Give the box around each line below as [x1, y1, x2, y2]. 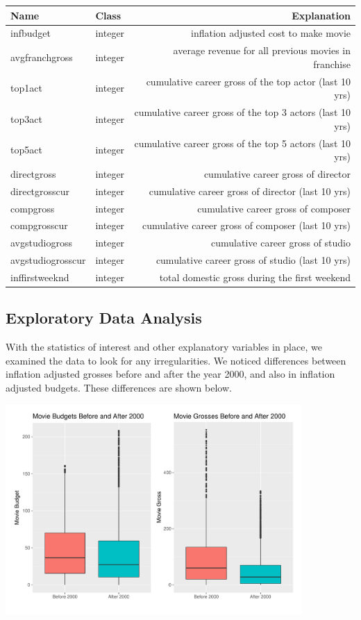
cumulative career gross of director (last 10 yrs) [149, 183, 351, 198]
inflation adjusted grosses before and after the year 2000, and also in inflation [6, 367, 335, 381]
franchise [313, 56, 351, 71]
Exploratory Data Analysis [6, 307, 202, 328]
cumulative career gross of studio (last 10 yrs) [156, 253, 351, 267]
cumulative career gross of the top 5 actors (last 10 [134, 135, 351, 150]
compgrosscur [10, 218, 68, 233]
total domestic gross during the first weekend [159, 270, 351, 284]
